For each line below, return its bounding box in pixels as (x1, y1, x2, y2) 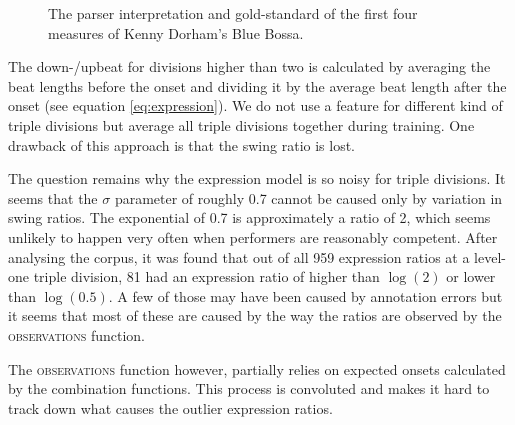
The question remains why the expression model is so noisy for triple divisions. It (8, 168, 506, 189)
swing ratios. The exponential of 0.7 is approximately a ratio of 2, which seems (8, 207, 491, 228)
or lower (446, 266, 496, 287)
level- (474, 246, 506, 267)
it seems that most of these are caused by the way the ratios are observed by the (8, 305, 502, 326)
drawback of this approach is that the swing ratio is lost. (8, 134, 356, 155)
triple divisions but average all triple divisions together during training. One (8, 114, 475, 135)
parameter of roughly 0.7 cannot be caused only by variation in (114, 187, 503, 208)
